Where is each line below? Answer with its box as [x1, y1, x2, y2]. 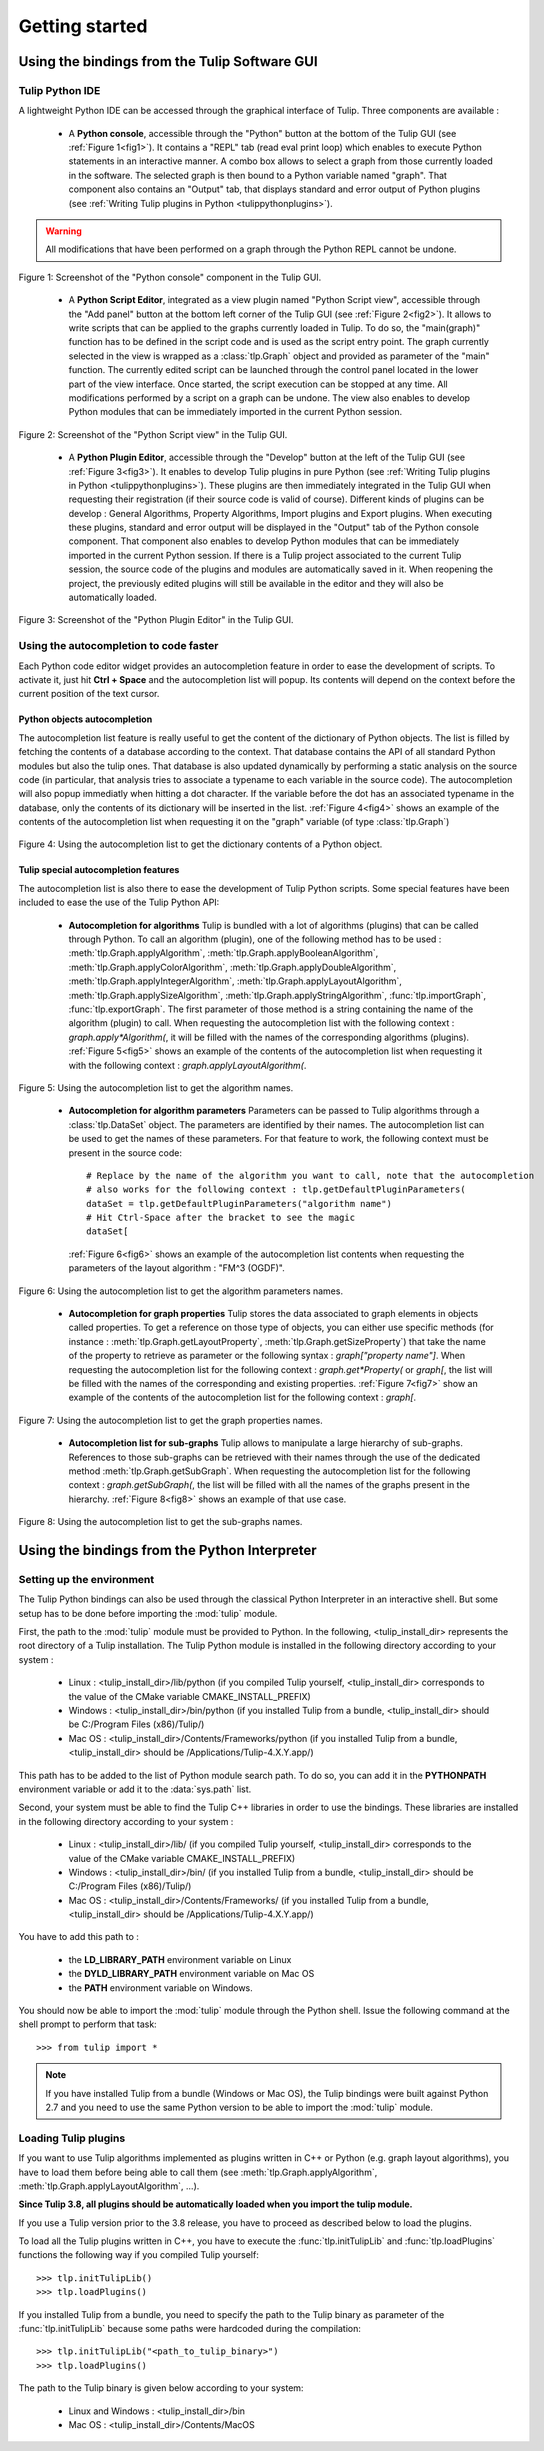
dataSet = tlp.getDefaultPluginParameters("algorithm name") [86, 1198, 392, 1209]
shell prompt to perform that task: [18, 2018, 157, 2030]
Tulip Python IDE [18, 83, 101, 97]
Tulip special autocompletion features [18, 864, 180, 876]
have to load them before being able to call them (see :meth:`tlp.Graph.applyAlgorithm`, [18, 2166, 378, 2178]
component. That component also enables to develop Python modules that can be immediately [68, 535, 460, 547]
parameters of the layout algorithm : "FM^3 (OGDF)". [68, 1262, 285, 1274]
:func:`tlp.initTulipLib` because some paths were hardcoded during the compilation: [18, 2323, 362, 2335]
